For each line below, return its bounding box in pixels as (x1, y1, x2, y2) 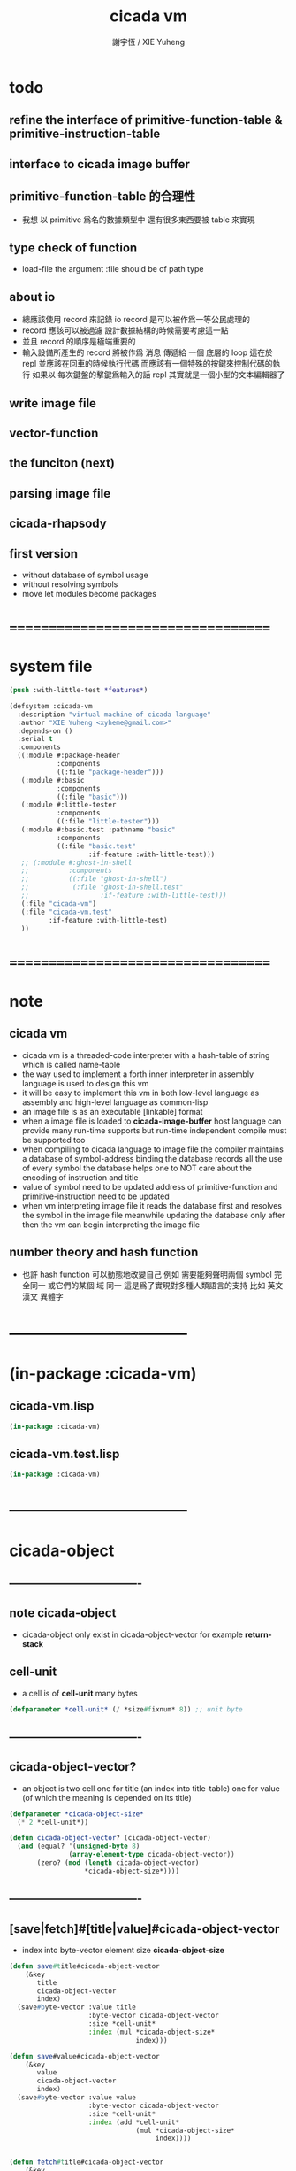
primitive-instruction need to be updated (21, 1191, 170, 1201)
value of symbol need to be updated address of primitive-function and (21, 1181, 278, 1192)
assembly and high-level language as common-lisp (21, 1096, 209, 1108)
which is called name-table (21, 1059, 121, 1070)
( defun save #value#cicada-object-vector (9, 2051, 161, 2060)
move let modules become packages (21, 588, 157, 599)
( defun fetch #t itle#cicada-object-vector (9, 2158, 164, 2167)
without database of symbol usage (21, 569, 148, 580)
